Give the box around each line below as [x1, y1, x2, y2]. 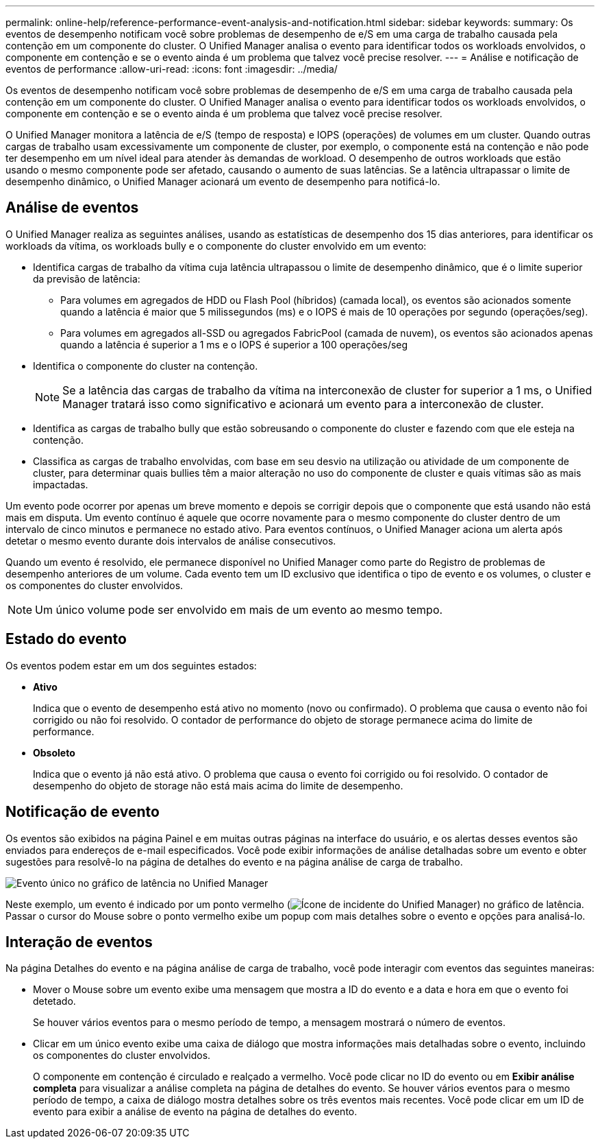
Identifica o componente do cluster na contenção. [33, 359, 258, 372]
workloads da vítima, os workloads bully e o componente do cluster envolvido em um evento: [5, 239, 427, 252]
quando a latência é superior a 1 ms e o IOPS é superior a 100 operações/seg [60, 338, 408, 350]
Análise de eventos [5, 199, 139, 217]
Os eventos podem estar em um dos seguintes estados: [5, 659, 257, 671]
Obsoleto [33, 746, 75, 759]
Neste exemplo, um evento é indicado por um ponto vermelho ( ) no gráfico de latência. [5, 898, 584, 910]
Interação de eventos [5, 933, 153, 951]
